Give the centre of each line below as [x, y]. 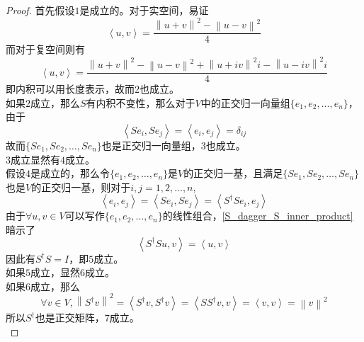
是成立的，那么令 [70, 173]
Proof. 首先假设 [40, 10]
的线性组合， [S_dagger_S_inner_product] [258, 216]
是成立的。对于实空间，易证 [144, 10]
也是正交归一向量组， [151, 145]
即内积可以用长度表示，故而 [70, 89]
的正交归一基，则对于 [81, 187]
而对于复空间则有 [45, 49]
